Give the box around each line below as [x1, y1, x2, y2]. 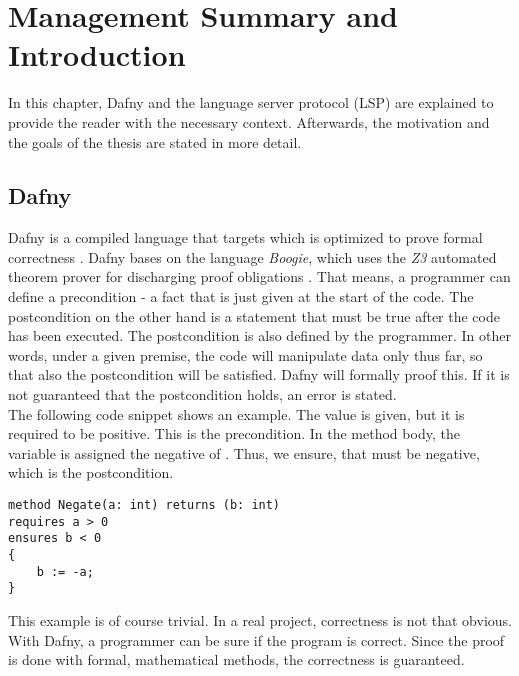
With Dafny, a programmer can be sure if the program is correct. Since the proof [8, 629, 505, 650]
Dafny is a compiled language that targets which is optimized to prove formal [8, 227, 483, 248]
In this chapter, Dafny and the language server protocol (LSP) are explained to [8, 92, 494, 113]
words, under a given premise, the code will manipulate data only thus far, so [8, 344, 483, 365]
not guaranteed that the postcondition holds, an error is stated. [8, 384, 397, 405]
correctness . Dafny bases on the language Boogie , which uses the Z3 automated [8, 246, 497, 267]
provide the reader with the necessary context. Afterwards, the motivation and [8, 111, 490, 132]
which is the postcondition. [8, 462, 174, 483]
